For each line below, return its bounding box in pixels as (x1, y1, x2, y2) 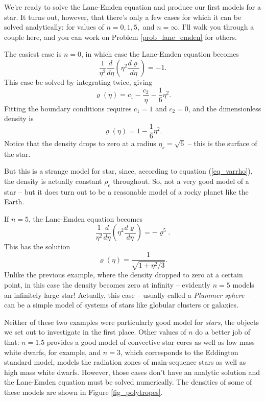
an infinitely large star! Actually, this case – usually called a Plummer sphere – (4, 289, 251, 300)
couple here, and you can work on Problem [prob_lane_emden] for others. (4, 31, 237, 42)
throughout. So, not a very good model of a (113, 175, 249, 186)
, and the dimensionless (188, 103, 261, 113)
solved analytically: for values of (4, 21, 104, 32)
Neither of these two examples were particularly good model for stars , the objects (4, 316, 259, 327)
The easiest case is (4, 49, 62, 59)
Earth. (4, 196, 25, 207)
